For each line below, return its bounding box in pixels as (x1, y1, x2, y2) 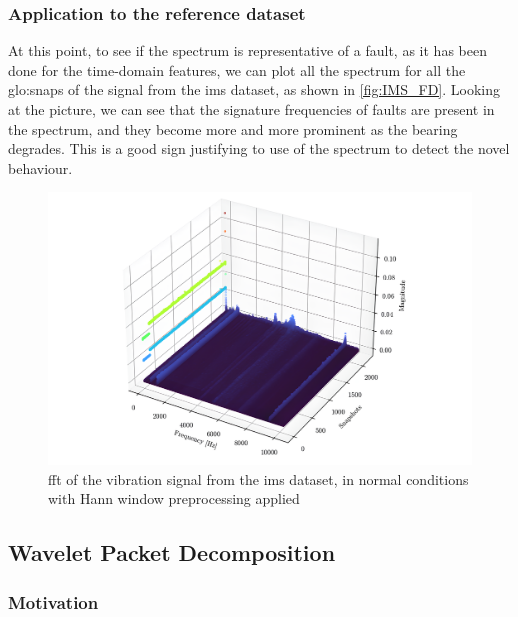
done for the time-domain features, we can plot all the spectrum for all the (8, 59, 466, 80)
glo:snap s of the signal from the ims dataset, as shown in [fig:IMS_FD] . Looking (8, 79, 500, 100)
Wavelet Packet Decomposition (8, 537, 336, 568)
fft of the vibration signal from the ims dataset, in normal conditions (48, 468, 469, 489)
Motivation (8, 589, 99, 614)
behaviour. (8, 157, 73, 178)
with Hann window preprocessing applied (48, 488, 300, 509)
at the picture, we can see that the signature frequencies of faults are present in (8, 99, 495, 119)
